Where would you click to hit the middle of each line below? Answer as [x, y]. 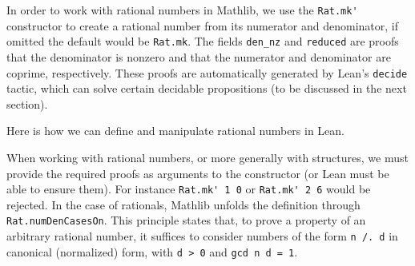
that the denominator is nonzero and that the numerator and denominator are [199, 56]
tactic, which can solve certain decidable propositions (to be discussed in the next [207, 88]
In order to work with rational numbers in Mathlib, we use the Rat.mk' [182, 10]
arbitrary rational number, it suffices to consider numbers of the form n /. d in [202, 236]
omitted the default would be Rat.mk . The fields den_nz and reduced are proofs [203, 41]
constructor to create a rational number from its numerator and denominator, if [202, 25]
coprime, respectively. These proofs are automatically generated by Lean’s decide [207, 72]
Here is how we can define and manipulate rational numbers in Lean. [176, 131]
